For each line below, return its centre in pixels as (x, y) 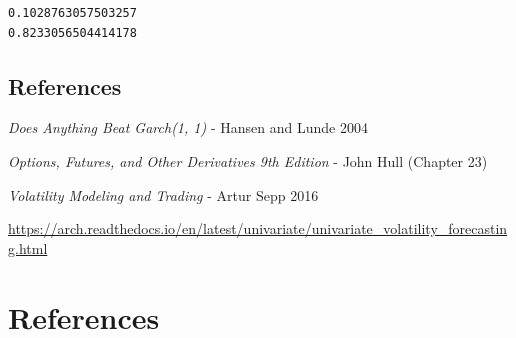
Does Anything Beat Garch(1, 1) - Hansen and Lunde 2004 (188, 127)
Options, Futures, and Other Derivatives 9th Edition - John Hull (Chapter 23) (248, 160)
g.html (28, 247)
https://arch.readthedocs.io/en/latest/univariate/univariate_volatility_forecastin (258, 228)
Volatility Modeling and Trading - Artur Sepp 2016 (163, 194)
